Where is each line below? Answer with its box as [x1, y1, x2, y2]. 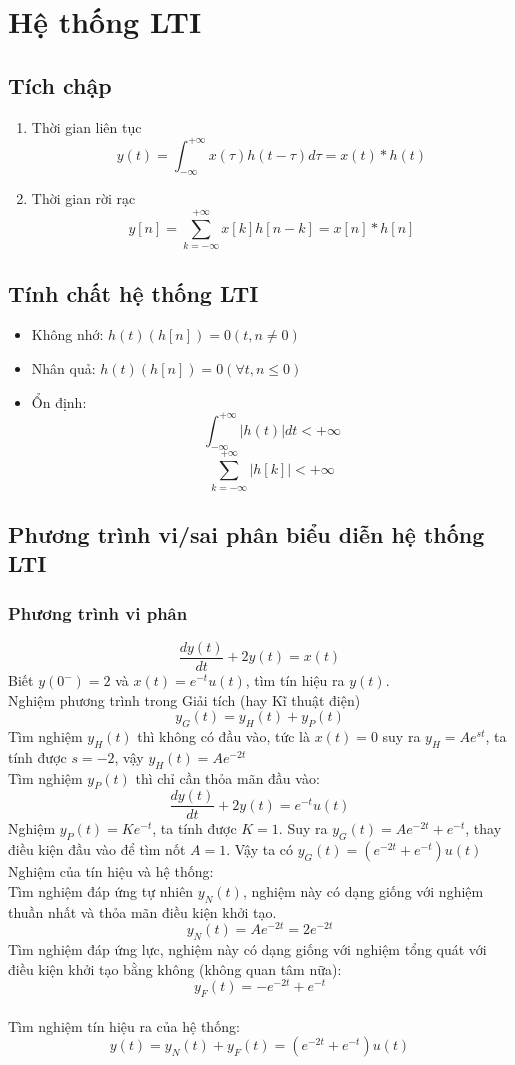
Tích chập [8, 69, 112, 100]
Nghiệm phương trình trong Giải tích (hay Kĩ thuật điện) [8, 689, 361, 710]
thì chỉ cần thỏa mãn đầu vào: [135, 767, 320, 788]
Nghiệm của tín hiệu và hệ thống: [8, 861, 214, 882]
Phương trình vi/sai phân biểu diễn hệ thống [8, 518, 485, 549]
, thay [465, 818, 502, 839]
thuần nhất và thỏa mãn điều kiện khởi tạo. [8, 901, 277, 922]
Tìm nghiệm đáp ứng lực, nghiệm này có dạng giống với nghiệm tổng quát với [8, 939, 487, 960]
